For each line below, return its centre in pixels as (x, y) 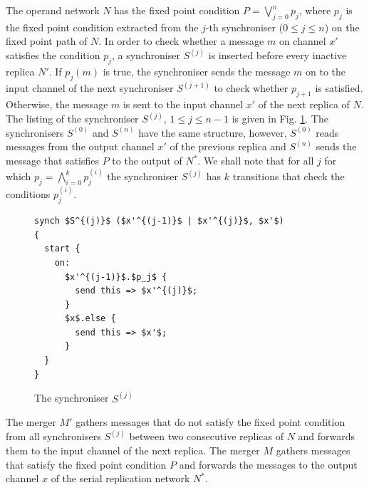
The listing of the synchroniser (72, 119)
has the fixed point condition (177, 10)
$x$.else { (90, 319)
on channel (302, 41)
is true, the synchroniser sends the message (197, 72)
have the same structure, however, (213, 132)
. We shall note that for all (256, 161)
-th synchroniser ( (244, 27)
